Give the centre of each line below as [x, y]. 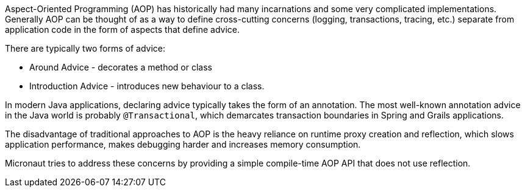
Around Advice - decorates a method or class [121, 67]
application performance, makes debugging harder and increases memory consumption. [183, 144]
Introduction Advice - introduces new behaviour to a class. [147, 86]
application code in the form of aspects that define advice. [122, 29]
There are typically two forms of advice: [85, 48]
